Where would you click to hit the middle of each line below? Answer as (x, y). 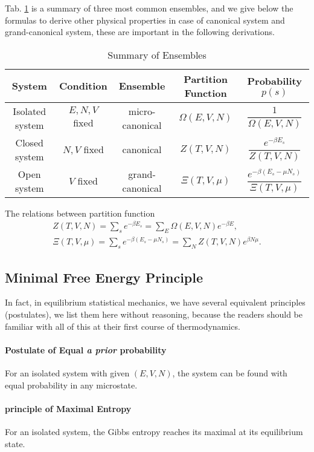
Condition (83, 86)
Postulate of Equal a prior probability (86, 349)
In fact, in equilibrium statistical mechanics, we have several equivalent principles (155, 302)
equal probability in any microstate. (71, 385)
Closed (29, 142)
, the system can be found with (230, 372)
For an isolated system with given (67, 372)
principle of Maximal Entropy (68, 408)
